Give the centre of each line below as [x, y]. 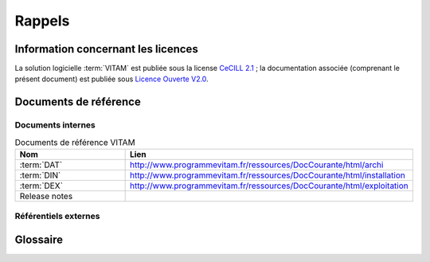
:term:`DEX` [41, 186]
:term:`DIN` [40, 175]
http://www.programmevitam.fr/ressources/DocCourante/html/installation [267, 175]
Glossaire [39, 239]
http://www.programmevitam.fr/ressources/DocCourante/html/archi [256, 165]
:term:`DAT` [41, 165]
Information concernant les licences [106, 49]
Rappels [42, 21]
